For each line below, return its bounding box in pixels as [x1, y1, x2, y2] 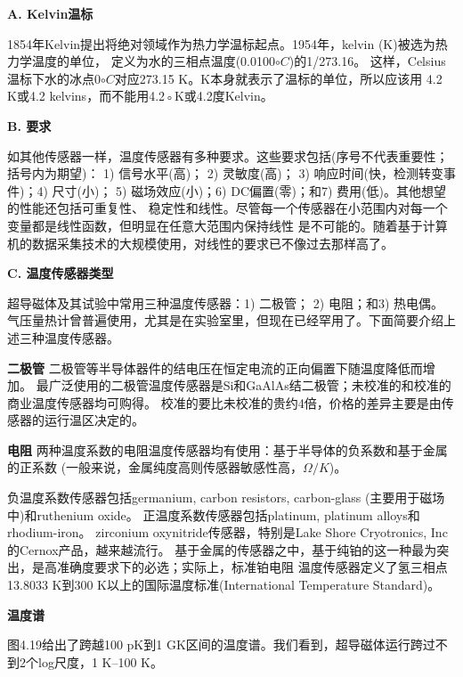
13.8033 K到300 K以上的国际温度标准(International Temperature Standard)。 [7, 575, 441, 594]
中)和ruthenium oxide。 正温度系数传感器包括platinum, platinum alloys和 [7, 505, 420, 524]
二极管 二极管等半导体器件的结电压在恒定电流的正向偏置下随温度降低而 [7, 358, 423, 377]
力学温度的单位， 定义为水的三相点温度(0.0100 [7, 52, 275, 70]
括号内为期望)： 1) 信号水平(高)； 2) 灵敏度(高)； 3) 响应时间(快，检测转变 [7, 164, 443, 183]
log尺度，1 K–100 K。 [37, 652, 163, 671]
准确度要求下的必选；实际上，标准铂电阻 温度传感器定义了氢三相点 [56, 558, 448, 576]
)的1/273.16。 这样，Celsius [288, 52, 446, 70]
